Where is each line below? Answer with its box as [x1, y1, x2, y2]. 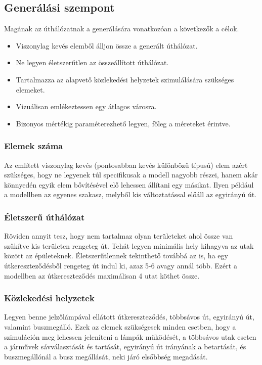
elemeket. [16, 84, 45, 95]
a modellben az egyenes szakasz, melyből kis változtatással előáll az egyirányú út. [4, 189, 256, 200]
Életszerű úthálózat [4, 210, 85, 223]
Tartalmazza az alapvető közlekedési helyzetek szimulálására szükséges [16, 74, 234, 84]
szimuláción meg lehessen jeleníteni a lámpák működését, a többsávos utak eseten [4, 331, 256, 342]
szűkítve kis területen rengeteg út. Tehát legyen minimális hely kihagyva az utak [4, 240, 254, 251]
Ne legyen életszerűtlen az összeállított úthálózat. [16, 57, 169, 68]
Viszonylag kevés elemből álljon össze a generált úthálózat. [16, 40, 198, 51]
